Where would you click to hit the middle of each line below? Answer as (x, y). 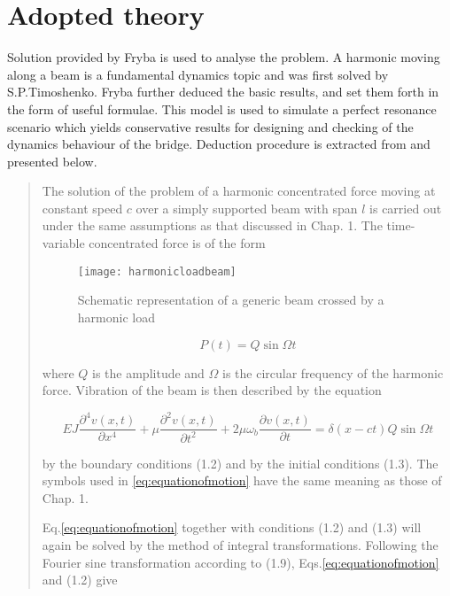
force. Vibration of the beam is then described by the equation (212, 390)
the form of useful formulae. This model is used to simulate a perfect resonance (222, 108)
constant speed (82, 208)
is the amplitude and (148, 372)
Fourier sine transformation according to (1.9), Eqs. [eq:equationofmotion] (241, 562)
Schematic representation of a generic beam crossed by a (231, 300)
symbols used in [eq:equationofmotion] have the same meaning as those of (242, 480)
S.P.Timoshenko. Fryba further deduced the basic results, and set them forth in (223, 92)
